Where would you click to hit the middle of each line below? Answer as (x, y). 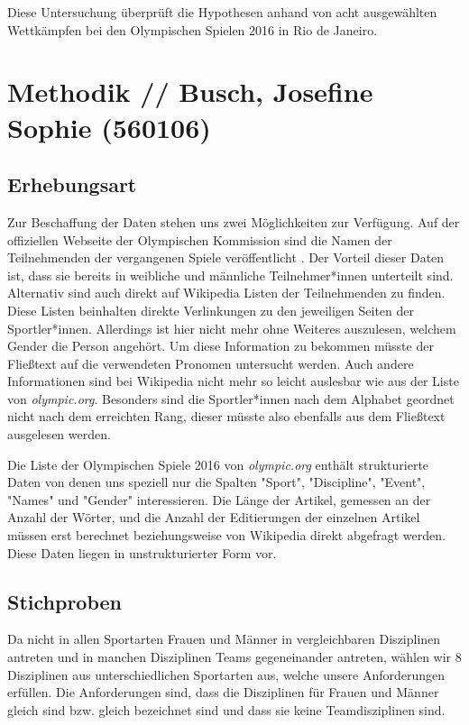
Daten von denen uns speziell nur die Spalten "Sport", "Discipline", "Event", (216, 482)
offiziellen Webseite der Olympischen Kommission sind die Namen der (200, 239)
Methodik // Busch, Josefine (190, 92)
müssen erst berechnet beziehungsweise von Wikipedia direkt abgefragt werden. (226, 535)
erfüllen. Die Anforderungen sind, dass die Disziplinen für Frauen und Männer (223, 692)
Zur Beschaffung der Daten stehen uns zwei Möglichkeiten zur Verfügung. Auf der (234, 221)
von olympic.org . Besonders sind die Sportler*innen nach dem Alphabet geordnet (231, 398)
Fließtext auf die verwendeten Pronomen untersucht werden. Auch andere (211, 363)
